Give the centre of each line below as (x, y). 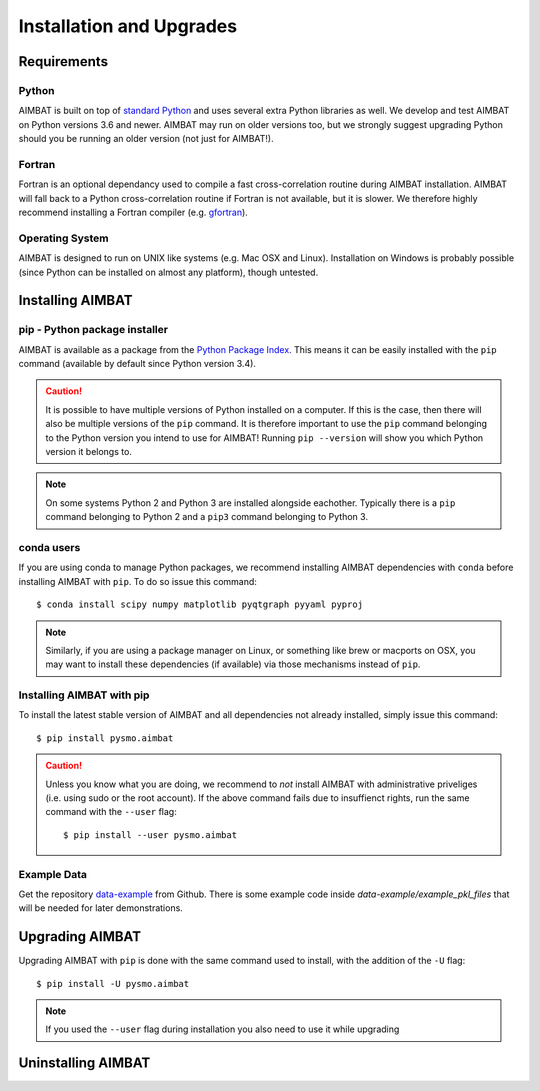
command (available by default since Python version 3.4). (137, 364)
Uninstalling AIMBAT (84, 1063)
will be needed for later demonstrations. (101, 908)
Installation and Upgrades (128, 26)
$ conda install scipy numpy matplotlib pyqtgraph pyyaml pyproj (200, 604)
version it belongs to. (88, 452)
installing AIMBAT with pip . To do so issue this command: (137, 581)
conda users (49, 547)
